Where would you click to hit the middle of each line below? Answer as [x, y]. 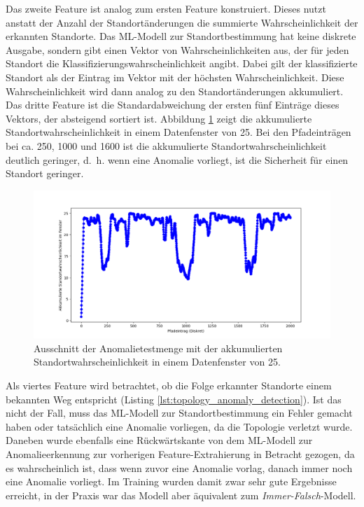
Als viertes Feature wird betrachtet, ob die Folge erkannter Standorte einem [169, 386]
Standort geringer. [45, 173]
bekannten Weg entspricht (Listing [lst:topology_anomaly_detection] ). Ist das [174, 399]
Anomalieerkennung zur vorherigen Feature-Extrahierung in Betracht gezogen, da [180, 454]
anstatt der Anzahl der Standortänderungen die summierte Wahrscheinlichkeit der [182, 22]
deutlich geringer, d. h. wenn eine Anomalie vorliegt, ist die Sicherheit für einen [177, 159]
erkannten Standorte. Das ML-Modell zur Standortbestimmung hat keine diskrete [181, 36]
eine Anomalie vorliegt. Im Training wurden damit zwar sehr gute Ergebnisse [171, 481]
